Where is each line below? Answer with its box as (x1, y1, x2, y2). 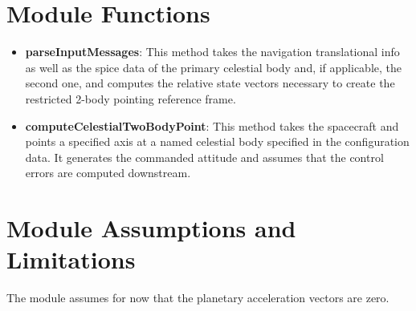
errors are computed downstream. (25, 164, 191, 181)
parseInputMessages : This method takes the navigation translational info (25, 43, 400, 60)
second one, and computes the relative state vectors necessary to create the (25, 75, 395, 91)
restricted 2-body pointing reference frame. (25, 90, 236, 107)
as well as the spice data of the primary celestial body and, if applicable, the (25, 59, 402, 75)
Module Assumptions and (6, 212, 296, 244)
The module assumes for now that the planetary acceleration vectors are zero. (6, 289, 389, 306)
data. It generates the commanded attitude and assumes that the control (25, 148, 384, 165)
